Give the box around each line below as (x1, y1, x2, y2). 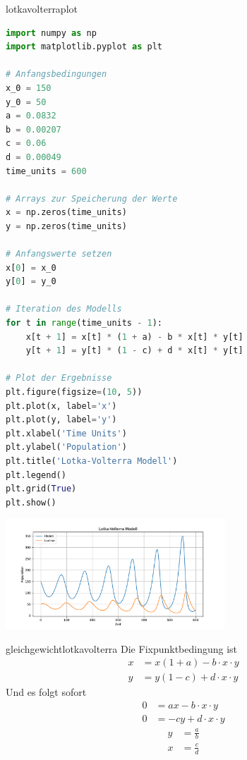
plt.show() (6, 497, 56, 508)
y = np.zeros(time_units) (6, 221, 127, 231)
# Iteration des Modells (6, 304, 122, 314)
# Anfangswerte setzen (6, 249, 112, 259)
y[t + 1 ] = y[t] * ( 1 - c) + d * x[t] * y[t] (25, 345, 243, 356)
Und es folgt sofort (6, 685, 87, 699)
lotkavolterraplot (6, 1, 78, 16)
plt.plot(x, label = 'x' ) (6, 400, 117, 411)
